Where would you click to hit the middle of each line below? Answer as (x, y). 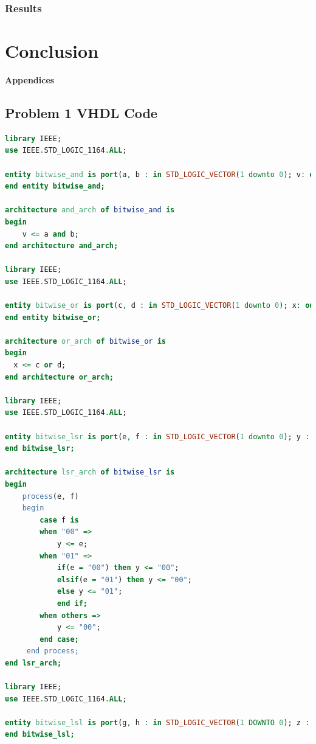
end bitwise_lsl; (40, 735)
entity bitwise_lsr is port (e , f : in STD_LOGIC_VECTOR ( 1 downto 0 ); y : (157, 436)
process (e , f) (50, 496)
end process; (53, 651)
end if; (72, 603)
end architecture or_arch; (59, 377)
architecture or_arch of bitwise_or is (85, 341)
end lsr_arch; (33, 663)
